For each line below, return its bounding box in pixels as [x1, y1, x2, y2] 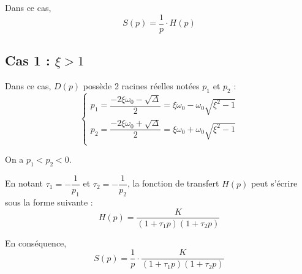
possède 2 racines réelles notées [83, 79, 200, 92]
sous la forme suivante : [5, 195, 93, 208]
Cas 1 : [5, 51, 50, 70]
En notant [5, 177, 43, 190]
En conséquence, [5, 236, 67, 249]
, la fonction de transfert [127, 177, 219, 190]
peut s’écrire [251, 177, 298, 190]
